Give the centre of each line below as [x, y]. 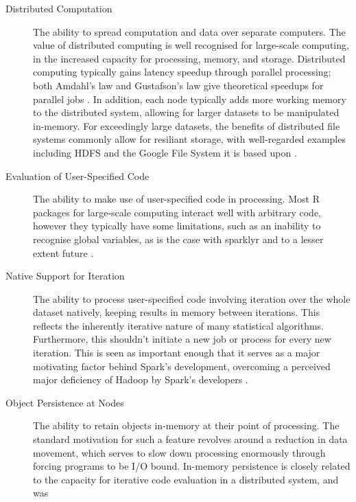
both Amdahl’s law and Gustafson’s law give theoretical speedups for [178, 85]
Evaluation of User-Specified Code [78, 175]
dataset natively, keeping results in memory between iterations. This [177, 312]
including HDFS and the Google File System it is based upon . [165, 152]
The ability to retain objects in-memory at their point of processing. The [186, 425]
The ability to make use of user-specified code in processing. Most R [176, 199]
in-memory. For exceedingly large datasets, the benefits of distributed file [187, 125]
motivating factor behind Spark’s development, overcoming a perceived [182, 366]
